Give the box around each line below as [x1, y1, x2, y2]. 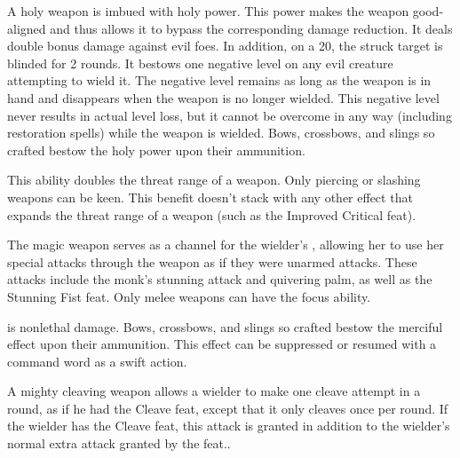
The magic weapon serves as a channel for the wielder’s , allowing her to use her [7, 235, 444, 254]
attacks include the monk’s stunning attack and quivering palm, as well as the [7, 270, 432, 288]
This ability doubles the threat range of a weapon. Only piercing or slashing [7, 170, 421, 189]
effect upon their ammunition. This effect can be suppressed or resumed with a [7, 335, 437, 353]
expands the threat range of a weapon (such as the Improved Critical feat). [7, 205, 416, 224]
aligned [7, 19, 46, 37]
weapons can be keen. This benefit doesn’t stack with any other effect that [7, 187, 413, 206]
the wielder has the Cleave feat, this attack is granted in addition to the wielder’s [7, 416, 450, 435]
